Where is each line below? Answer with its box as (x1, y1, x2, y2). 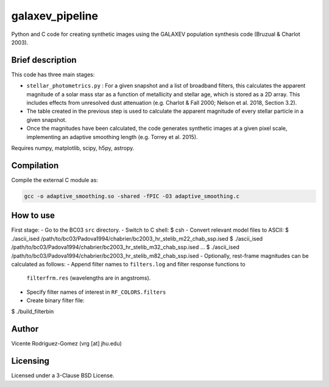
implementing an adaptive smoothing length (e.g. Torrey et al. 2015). (26, 133, 198, 140)
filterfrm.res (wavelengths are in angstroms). (26, 274, 151, 282)
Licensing (11, 356, 50, 366)
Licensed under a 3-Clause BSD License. (11, 372, 115, 379)
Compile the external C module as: (11, 176, 99, 183)
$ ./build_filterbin (11, 308, 54, 315)
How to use (11, 210, 55, 221)
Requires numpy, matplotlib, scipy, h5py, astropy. (11, 144, 135, 152)
